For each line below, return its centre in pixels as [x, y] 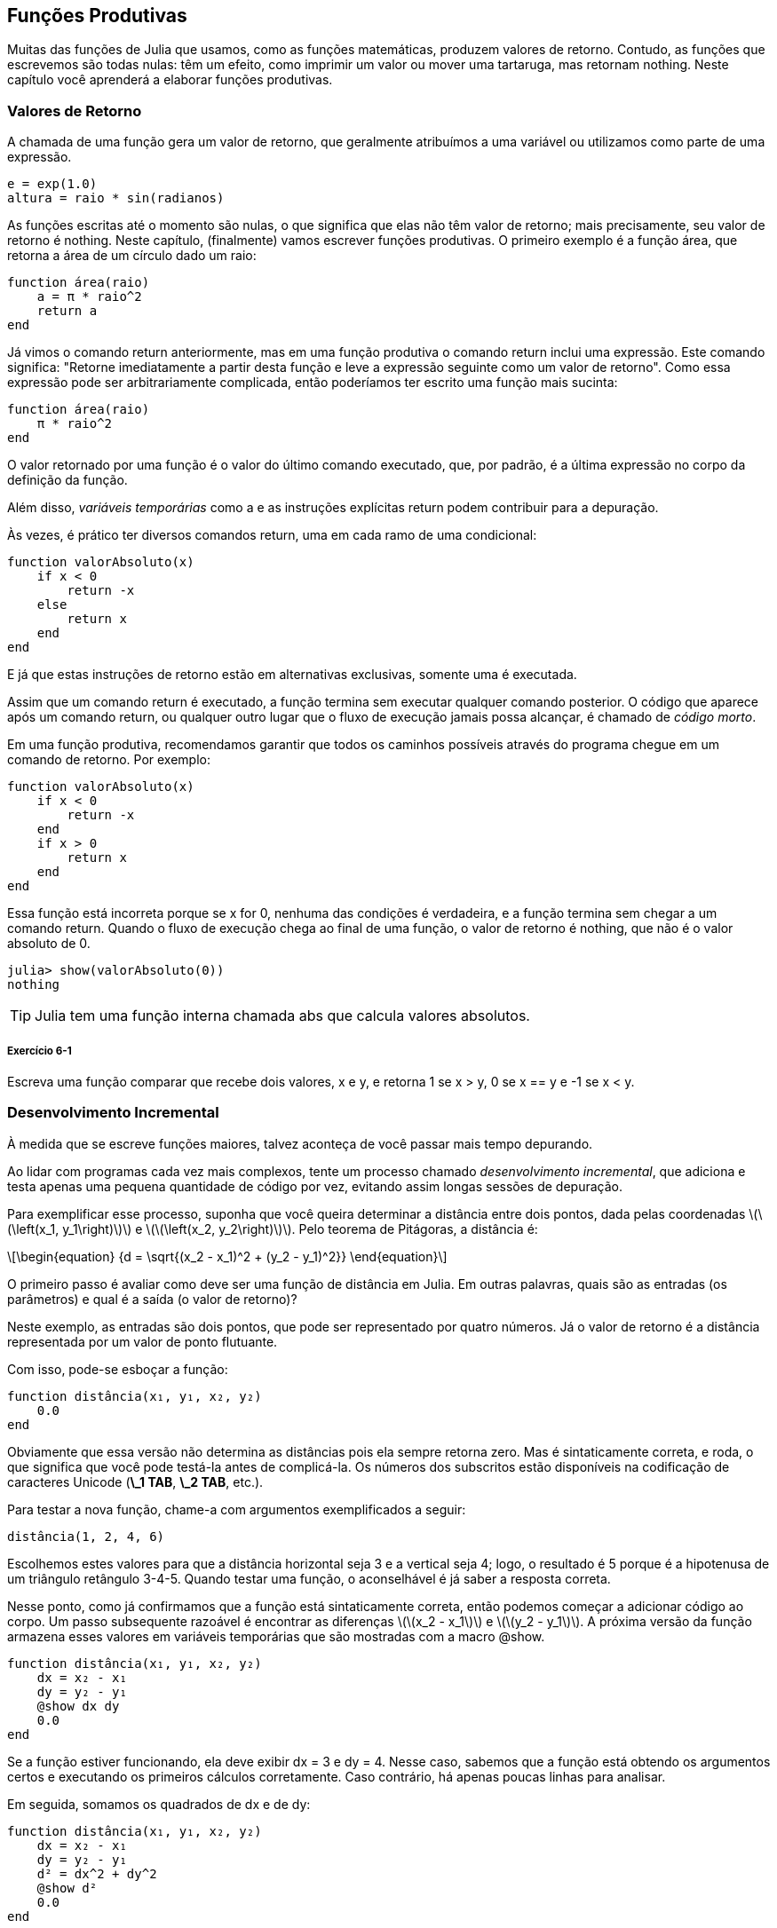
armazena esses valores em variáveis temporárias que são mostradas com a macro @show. [276, 1636]
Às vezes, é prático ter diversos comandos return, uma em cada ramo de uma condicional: [272, 535]
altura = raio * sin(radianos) [116, 198]
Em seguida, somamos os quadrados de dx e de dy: [159, 1804]
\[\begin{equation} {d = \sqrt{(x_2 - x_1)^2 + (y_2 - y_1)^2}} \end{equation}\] [227, 1256]
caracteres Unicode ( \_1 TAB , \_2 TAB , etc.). [135, 1482]
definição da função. [67, 480]
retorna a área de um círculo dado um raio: [132, 256]
